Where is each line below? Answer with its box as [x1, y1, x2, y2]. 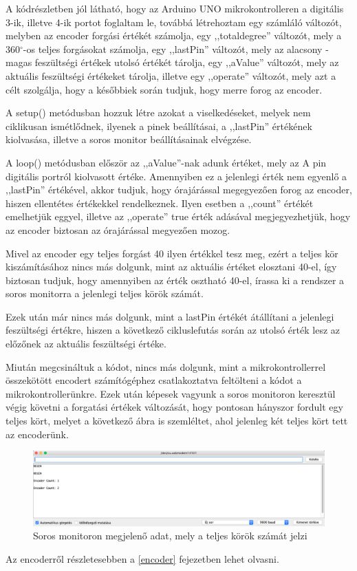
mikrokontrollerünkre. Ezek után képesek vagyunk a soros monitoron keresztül [6, 386, 336, 400]
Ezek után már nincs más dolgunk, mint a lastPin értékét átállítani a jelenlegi [6, 309, 334, 323]
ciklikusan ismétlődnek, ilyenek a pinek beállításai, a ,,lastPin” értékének [6, 118, 312, 133]
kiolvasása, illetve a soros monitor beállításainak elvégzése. [6, 132, 252, 147]
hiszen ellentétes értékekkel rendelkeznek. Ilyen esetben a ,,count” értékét [6, 195, 314, 210]
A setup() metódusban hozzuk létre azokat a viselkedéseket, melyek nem [6, 105, 311, 120]
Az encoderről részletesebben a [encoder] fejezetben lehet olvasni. [6, 551, 279, 565]
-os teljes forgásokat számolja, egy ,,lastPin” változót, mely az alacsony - [23, 41, 329, 56]
